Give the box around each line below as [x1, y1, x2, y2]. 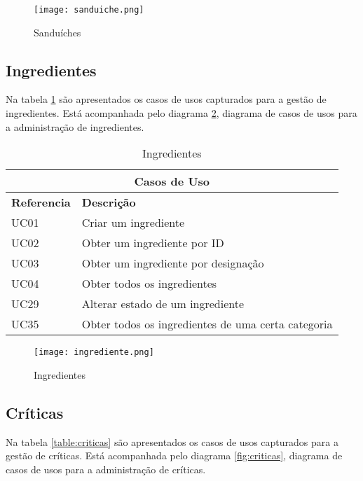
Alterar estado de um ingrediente [81, 295, 245, 312]
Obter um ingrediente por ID [81, 235, 224, 251]
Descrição [81, 194, 136, 211]
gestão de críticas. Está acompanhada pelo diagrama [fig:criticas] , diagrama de [6, 448, 343, 463]
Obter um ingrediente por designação [81, 255, 264, 272]
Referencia [11, 194, 71, 211]
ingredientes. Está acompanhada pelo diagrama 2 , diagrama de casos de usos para [6, 106, 357, 120]
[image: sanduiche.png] [34, 5, 144, 15]
